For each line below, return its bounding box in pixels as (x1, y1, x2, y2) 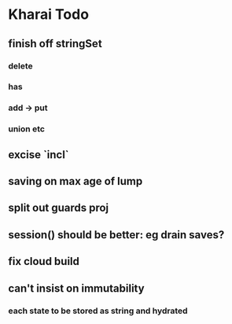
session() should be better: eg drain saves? (8, 228, 225, 241)
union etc (8, 123, 46, 134)
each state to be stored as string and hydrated (8, 305, 188, 316)
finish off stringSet (8, 37, 102, 50)
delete (8, 61, 33, 72)
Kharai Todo (8, 6, 89, 24)
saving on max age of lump (8, 175, 143, 188)
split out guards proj (8, 201, 109, 215)
